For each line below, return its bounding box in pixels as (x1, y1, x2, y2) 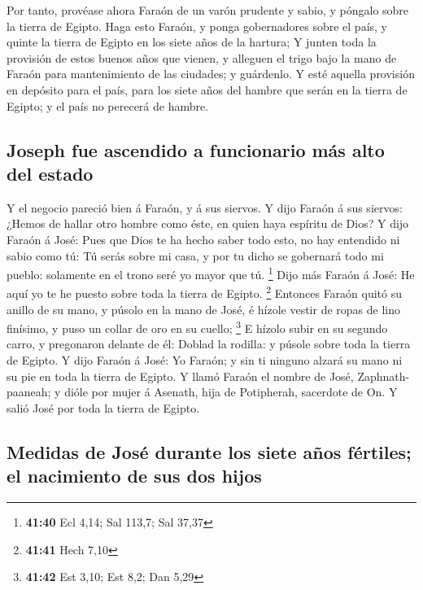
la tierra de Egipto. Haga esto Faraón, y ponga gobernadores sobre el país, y (7, 17, 388, 34)
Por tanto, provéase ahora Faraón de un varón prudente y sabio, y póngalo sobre (7, 2, 409, 18)
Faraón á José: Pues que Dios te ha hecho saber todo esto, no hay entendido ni (7, 230, 400, 247)
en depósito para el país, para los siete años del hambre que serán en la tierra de (7, 81, 408, 98)
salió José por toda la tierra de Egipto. (7, 399, 200, 416)
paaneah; (7, 383, 51, 400)
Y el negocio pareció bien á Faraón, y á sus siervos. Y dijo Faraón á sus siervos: (7, 199, 403, 216)
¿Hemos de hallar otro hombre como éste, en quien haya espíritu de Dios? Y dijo (7, 215, 409, 232)
